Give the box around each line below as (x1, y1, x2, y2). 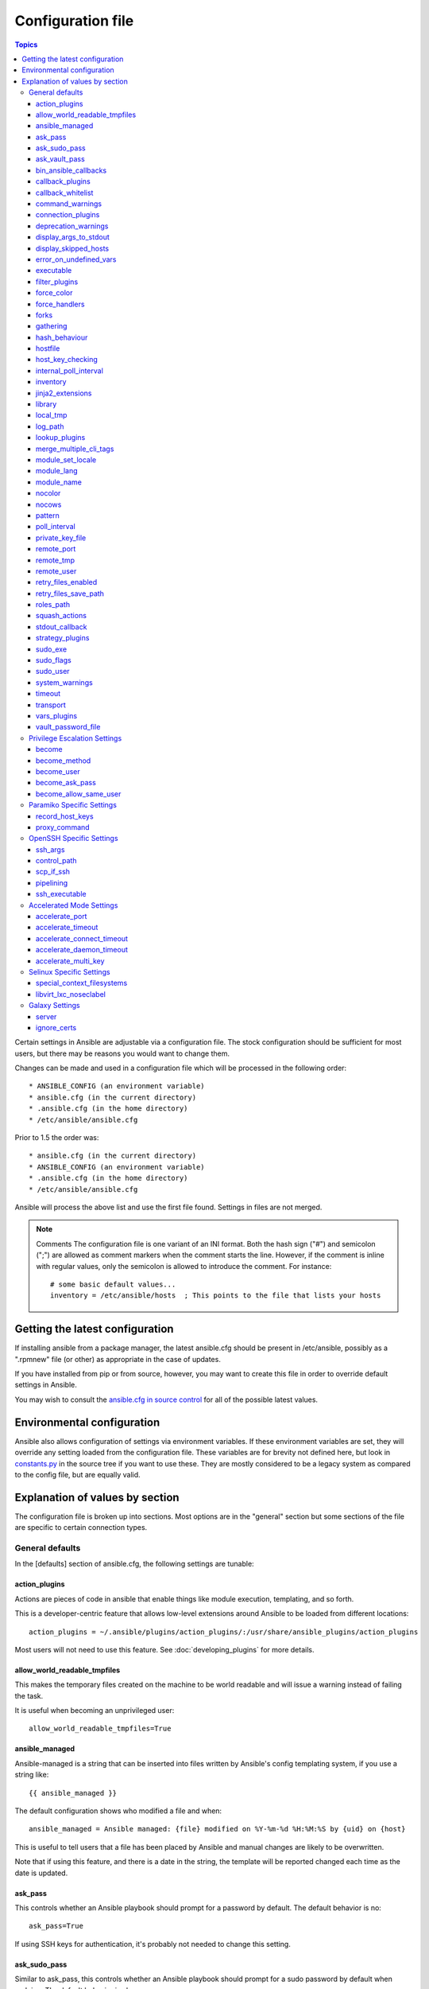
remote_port (36, 544, 76, 554)
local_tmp (36, 411, 68, 420)
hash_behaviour (36, 333, 88, 342)
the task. (14, 1691, 44, 1700)
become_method (36, 756, 91, 765)
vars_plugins (36, 710, 78, 720)
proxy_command (36, 822, 91, 831)
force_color (36, 288, 73, 298)
